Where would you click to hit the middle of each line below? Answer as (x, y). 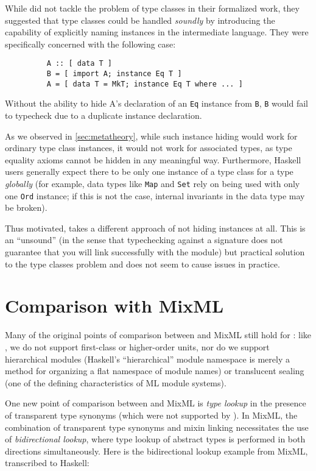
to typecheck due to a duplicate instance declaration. (104, 115)
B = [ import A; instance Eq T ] (114, 74)
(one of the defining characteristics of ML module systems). (116, 382)
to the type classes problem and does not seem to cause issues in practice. (142, 264)
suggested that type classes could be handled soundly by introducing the (140, 20)
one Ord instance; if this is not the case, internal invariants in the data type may (155, 195)
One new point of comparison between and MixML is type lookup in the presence (156, 403)
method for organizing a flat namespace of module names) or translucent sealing (155, 371)
